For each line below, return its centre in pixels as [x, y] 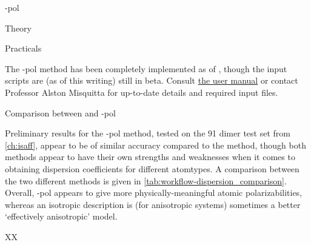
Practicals [23, 48]
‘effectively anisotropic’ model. [61, 216]
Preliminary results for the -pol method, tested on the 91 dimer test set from [148, 133]
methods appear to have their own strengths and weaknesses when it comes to [150, 157]
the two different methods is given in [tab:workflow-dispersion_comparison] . [146, 180]
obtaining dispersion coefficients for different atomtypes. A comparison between [152, 168]
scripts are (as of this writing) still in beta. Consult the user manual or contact [152, 80]
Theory [18, 28]
